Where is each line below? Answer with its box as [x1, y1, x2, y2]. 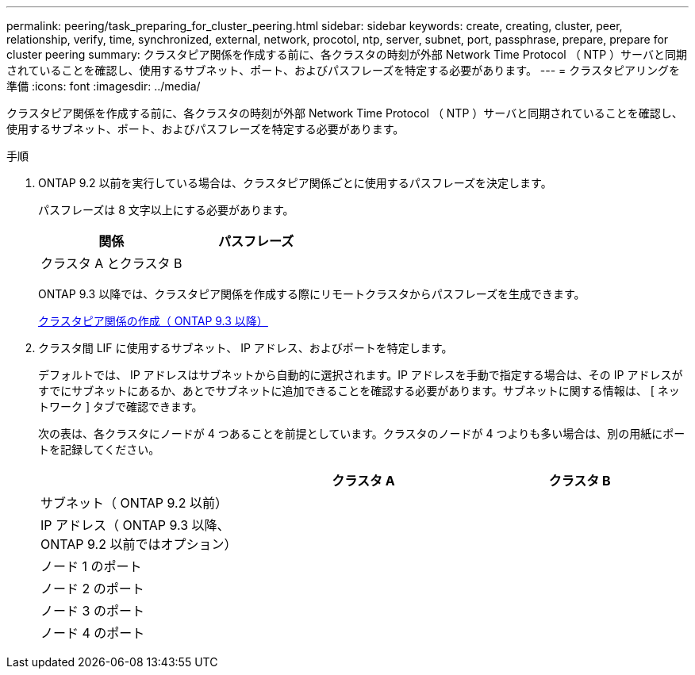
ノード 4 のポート [40, 625, 145, 641]
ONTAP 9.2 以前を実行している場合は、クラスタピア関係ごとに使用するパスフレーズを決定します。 [38, 176, 552, 190]
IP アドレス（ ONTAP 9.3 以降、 [40, 517, 230, 533]
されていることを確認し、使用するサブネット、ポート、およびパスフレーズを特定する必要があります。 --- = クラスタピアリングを [6, 63, 681, 77]
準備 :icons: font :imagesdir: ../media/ [6, 79, 201, 93]
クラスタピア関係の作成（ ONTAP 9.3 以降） [38, 314, 268, 328]
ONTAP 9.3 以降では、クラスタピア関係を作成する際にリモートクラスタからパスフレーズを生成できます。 [38, 287, 586, 301]
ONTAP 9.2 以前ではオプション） [40, 536, 237, 552]
